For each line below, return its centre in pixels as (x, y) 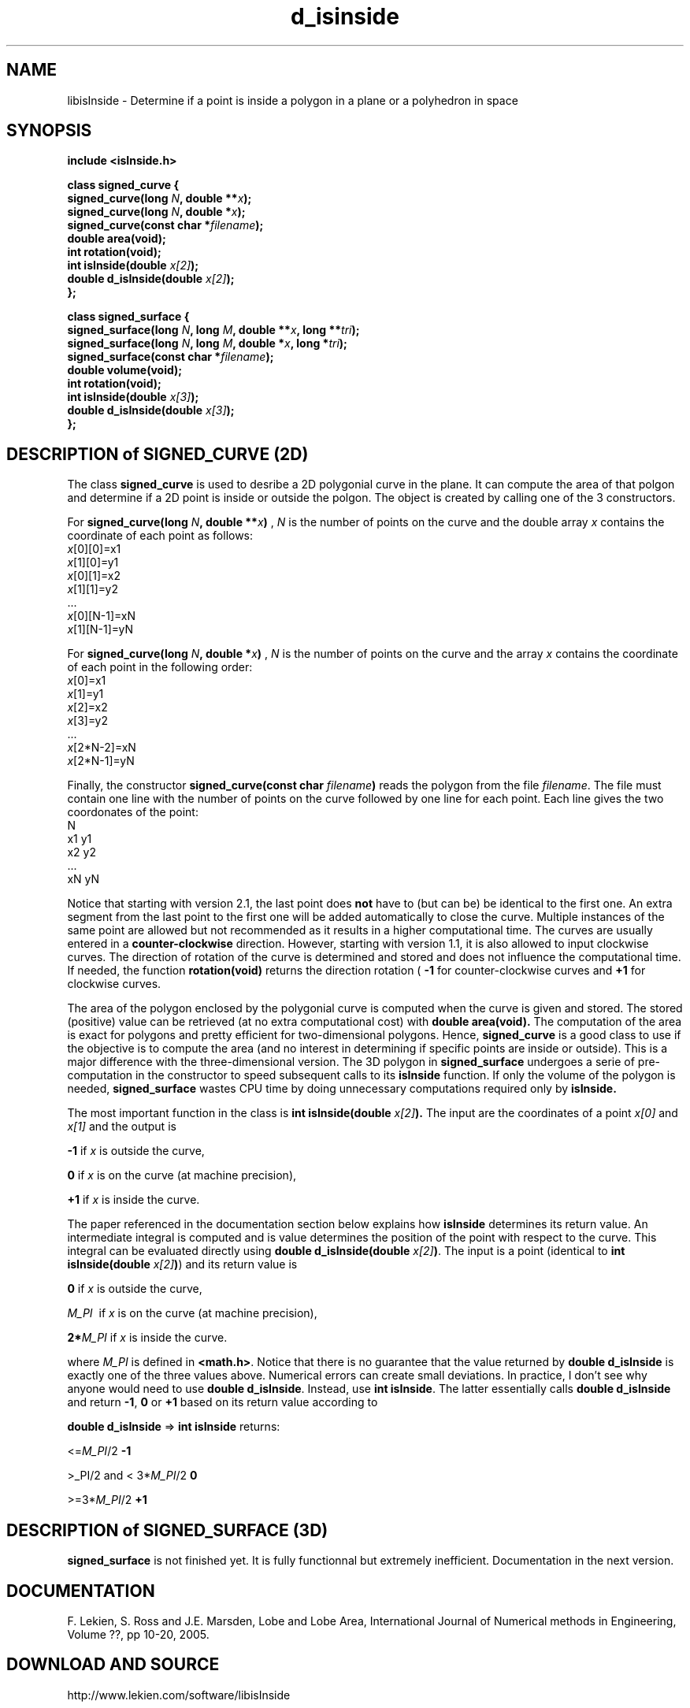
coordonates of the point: (133, 812)
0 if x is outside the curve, (135, 1289)
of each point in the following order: (160, 667)
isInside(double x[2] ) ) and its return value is (182, 1264)
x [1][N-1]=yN (100, 629)
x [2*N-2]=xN (102, 748)
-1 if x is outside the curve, (136, 1151)
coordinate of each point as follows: (160, 536)
